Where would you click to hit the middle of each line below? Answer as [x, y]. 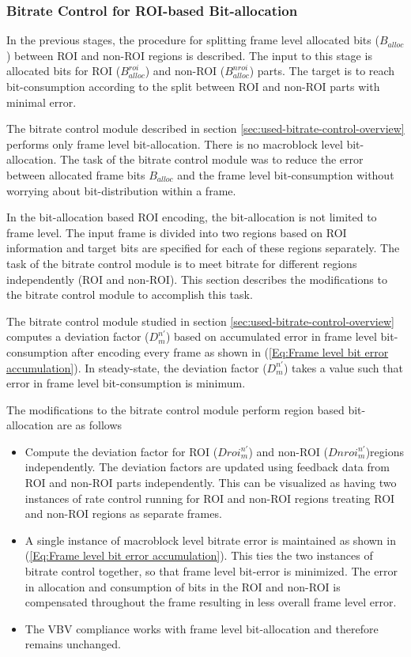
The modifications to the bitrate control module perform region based [175, 409]
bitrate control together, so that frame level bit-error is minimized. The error [211, 571]
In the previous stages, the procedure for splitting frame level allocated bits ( [193, 40]
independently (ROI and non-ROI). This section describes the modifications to [197, 279]
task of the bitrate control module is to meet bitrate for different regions [182, 263]
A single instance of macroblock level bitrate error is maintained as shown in [210, 540]
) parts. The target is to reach [322, 71]
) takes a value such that [343, 367]
